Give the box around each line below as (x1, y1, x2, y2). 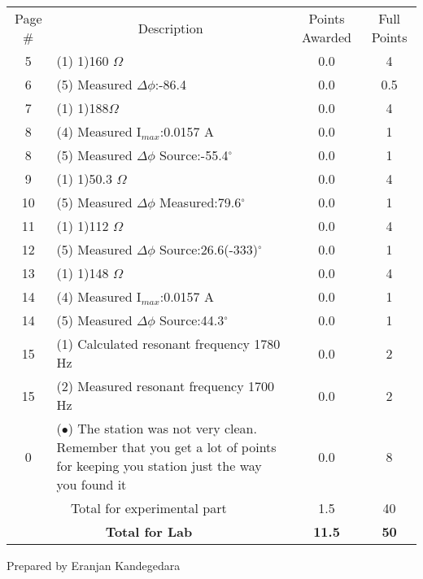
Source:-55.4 (159, 146, 229, 164)
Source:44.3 (159, 311, 225, 329)
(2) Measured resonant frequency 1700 (56, 377, 274, 395)
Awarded (302, 28, 351, 46)
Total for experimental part (71, 498, 227, 517)
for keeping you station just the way (56, 456, 262, 475)
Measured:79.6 (159, 193, 242, 211)
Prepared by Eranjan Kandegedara (7, 557, 181, 573)
